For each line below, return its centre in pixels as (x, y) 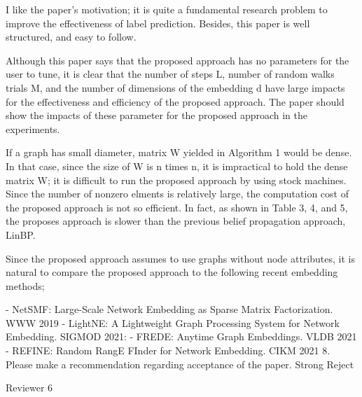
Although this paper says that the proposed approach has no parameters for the (177, 60)
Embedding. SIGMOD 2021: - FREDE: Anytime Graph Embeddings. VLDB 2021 (181, 336)
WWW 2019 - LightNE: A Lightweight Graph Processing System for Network (173, 322)
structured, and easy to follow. (71, 37)
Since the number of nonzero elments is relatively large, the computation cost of (177, 194)
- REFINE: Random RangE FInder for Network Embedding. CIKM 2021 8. (168, 350)
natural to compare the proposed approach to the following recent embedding (172, 272)
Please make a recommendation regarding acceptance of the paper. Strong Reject (180, 364)
